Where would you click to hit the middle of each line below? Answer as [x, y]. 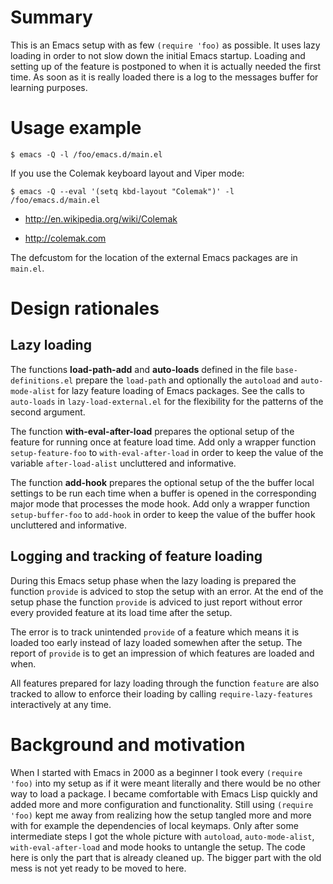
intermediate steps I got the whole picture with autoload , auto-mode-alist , [162, 836]
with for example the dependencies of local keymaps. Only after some [154, 825]
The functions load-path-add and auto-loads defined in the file [142, 369]
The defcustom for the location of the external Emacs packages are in [154, 257]
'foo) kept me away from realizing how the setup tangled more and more [161, 815]
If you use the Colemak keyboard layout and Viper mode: [127, 173]
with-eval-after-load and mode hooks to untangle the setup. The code [158, 847]
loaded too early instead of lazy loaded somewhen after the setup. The [156, 642]
